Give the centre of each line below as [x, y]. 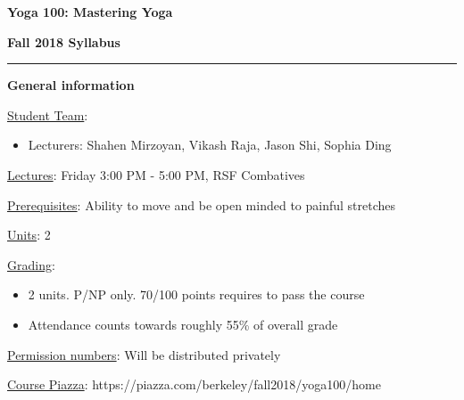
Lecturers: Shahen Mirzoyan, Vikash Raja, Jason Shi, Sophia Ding [210, 145]
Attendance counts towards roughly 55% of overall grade [183, 324]
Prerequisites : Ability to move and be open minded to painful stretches [202, 204]
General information [71, 85]
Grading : [31, 264]
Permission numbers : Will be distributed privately [144, 354]
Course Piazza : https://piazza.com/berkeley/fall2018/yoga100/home [194, 384]
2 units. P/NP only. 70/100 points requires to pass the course [196, 294]
